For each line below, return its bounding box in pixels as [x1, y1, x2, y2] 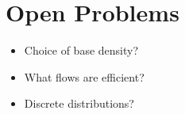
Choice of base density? [24, 42, 139, 59]
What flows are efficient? [24, 68, 145, 85]
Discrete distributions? [24, 95, 134, 112]
